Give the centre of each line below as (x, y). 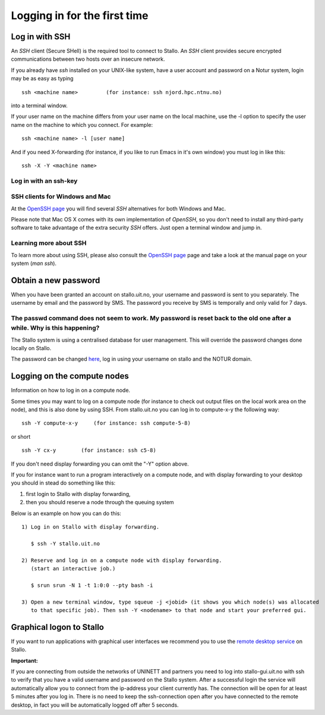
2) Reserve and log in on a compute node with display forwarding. (122, 560)
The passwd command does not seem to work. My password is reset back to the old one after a (151, 319)
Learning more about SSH (49, 243)
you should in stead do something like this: (63, 483)
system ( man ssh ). (34, 263)
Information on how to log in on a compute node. (71, 391)
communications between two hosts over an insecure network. (88, 59)
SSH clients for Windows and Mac (61, 196)
